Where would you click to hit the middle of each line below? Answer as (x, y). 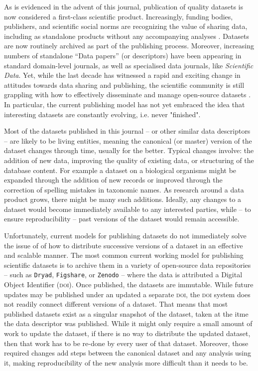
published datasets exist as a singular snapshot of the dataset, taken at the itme (126, 313)
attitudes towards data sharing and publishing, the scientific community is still (124, 85)
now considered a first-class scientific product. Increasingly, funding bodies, (119, 16)
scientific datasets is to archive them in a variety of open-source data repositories (128, 265)
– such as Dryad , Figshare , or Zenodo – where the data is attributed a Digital (123, 275)
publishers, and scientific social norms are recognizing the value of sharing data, (126, 26)
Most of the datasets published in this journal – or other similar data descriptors (127, 131)
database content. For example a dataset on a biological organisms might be (120, 170)
